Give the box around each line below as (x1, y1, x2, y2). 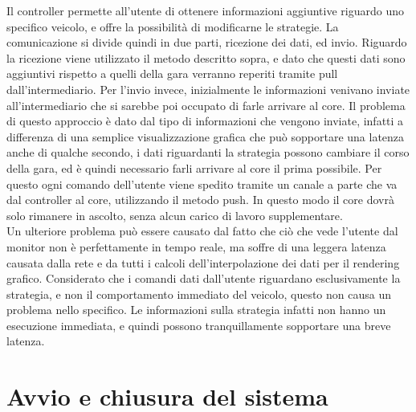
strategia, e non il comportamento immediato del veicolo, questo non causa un (6, 285, 392, 302)
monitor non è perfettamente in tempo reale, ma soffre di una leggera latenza (6, 238, 386, 255)
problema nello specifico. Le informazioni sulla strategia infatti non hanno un (6, 301, 386, 318)
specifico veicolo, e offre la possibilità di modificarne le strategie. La (6, 18, 339, 35)
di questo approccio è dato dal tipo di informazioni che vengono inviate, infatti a (6, 112, 404, 129)
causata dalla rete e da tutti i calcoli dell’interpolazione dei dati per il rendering (6, 254, 400, 271)
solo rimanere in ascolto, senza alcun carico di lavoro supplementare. (6, 206, 343, 223)
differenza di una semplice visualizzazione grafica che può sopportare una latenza (6, 128, 405, 145)
